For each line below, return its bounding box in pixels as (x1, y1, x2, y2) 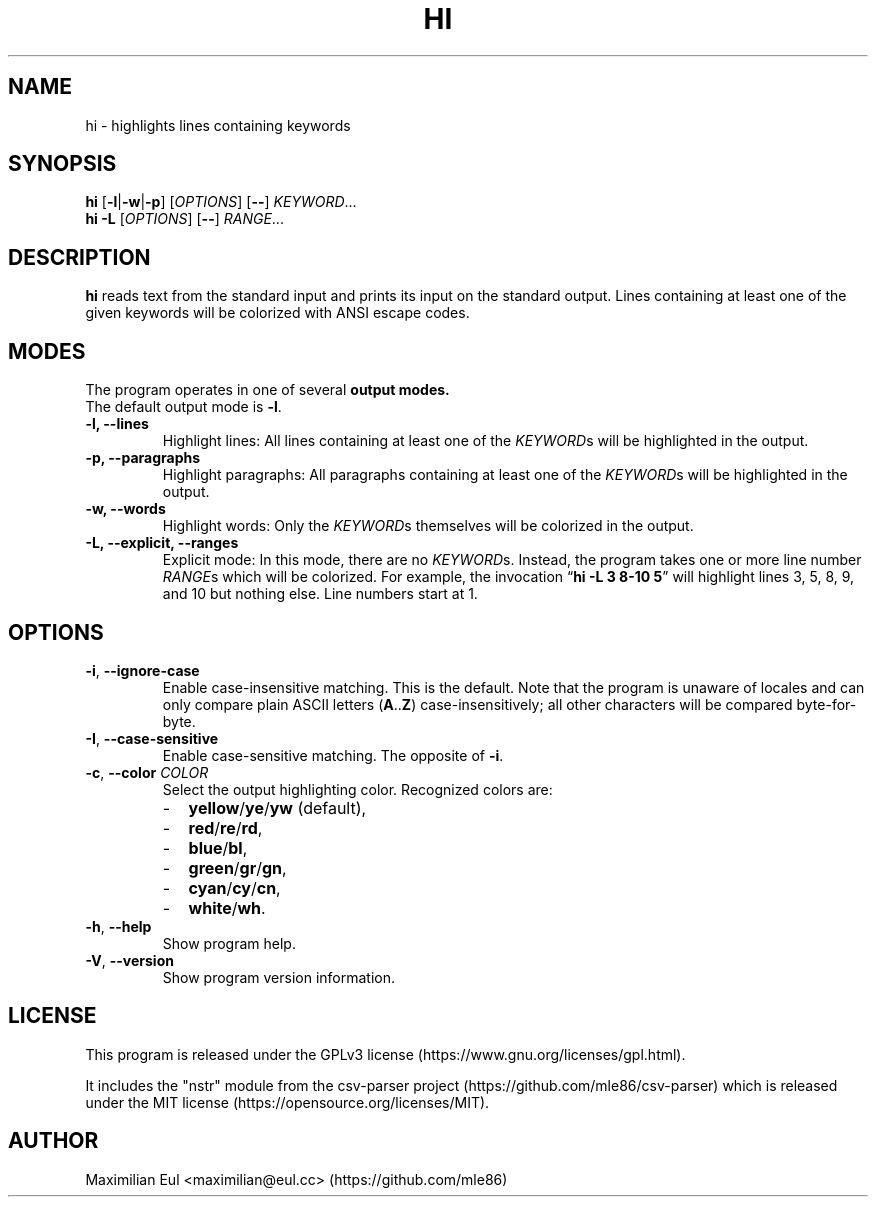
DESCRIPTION (8, 244, 151, 270)
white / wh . (188, 897, 266, 918)
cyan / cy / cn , (188, 877, 281, 898)
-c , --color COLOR (85, 763, 209, 781)
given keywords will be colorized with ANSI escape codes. (85, 304, 470, 322)
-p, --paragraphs (85, 449, 201, 467)
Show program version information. (162, 968, 396, 986)
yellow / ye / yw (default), (188, 797, 367, 818)
